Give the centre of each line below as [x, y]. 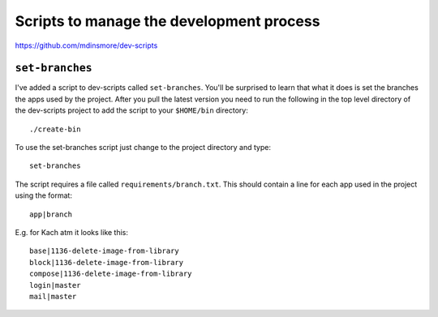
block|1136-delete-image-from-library [107, 262]
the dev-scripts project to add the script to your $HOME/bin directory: [132, 110]
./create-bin [55, 129]
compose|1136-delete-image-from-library [111, 274]
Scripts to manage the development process [167, 21]
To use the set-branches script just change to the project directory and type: [143, 148]
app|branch [51, 214]
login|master [55, 285]
